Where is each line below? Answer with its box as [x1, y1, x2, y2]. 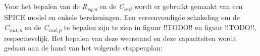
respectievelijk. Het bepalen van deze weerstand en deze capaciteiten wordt [4, 32, 236, 43]
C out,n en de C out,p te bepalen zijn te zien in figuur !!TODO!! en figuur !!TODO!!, [4, 21, 256, 33]
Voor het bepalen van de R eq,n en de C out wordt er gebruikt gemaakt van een [4, 1, 243, 12]
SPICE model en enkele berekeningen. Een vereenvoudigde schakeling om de [4, 12, 240, 22]
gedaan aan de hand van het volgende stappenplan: [4, 42, 163, 53]
